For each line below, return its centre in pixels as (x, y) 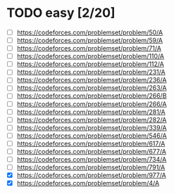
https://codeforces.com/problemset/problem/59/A (90, 40)
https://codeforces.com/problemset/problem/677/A (92, 151)
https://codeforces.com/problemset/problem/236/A (92, 80)
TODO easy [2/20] (61, 13)
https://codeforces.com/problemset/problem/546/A (92, 136)
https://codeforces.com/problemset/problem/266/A (92, 104)
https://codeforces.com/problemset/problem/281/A (91, 112)
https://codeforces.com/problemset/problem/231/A (91, 72)
